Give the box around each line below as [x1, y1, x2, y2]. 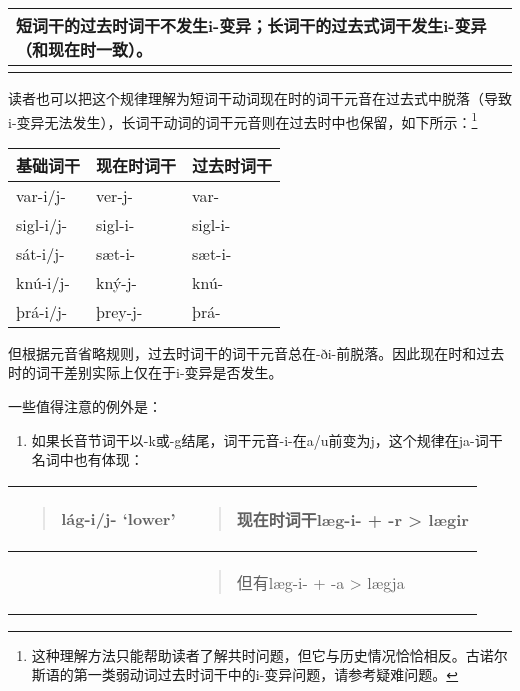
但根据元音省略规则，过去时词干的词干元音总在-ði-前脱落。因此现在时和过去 [8, 342, 505, 363]
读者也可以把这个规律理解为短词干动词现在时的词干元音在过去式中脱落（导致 [8, 88, 512, 108]
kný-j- [96, 270, 137, 294]
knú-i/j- [16, 270, 70, 294]
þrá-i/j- [16, 299, 68, 323]
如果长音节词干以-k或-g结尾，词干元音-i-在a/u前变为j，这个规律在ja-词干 [31, 429, 503, 450]
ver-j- [96, 183, 133, 207]
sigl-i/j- [16, 212, 68, 236]
